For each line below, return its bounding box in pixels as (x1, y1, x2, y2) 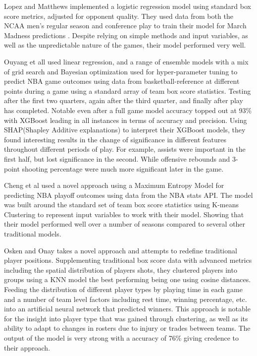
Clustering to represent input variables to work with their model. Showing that (4, 209, 244, 219)
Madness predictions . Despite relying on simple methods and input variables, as (4, 30, 248, 40)
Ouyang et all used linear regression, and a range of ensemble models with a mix (4, 56, 249, 66)
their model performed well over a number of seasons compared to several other (4, 219, 246, 229)
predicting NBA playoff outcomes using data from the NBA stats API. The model (4, 189, 253, 200)
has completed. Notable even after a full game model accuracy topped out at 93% (4, 105, 252, 115)
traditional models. (4, 229, 61, 239)
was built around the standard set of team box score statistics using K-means (4, 199, 239, 210)
